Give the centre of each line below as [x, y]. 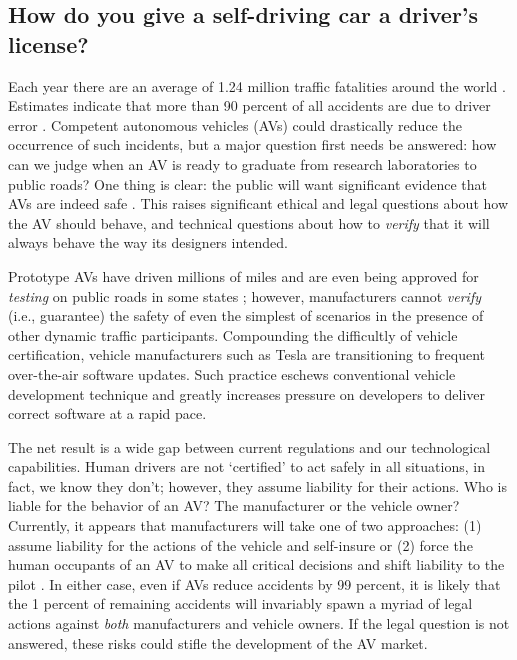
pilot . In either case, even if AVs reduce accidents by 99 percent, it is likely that [254, 583]
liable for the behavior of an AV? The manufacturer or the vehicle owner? [234, 505]
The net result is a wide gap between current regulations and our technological [249, 446]
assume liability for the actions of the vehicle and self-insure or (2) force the [240, 544]
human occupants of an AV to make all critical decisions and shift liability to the [256, 564]
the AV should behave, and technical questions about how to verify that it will [249, 222]
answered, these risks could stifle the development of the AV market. [218, 642]
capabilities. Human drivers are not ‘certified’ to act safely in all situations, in [246, 466]
